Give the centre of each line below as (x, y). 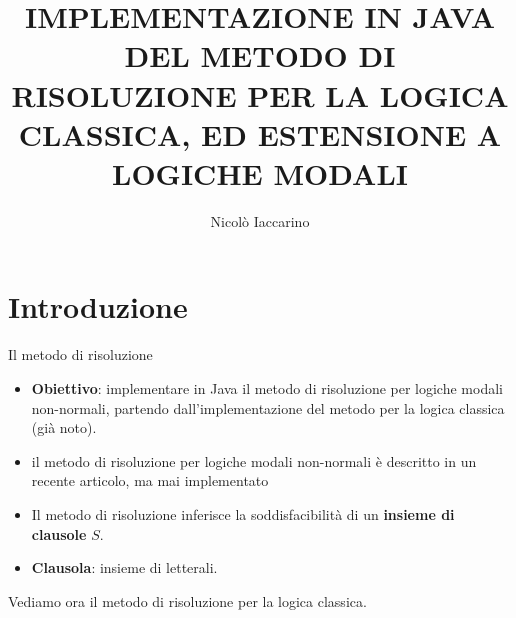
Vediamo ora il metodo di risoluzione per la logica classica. (187, 600)
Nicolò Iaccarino (260, 220)
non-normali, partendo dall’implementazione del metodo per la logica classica (268, 407)
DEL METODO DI (260, 55)
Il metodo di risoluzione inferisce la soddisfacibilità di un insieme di (243, 513)
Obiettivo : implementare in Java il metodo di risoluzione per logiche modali (267, 388)
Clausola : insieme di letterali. (124, 567)
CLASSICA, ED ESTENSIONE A (260, 133)
